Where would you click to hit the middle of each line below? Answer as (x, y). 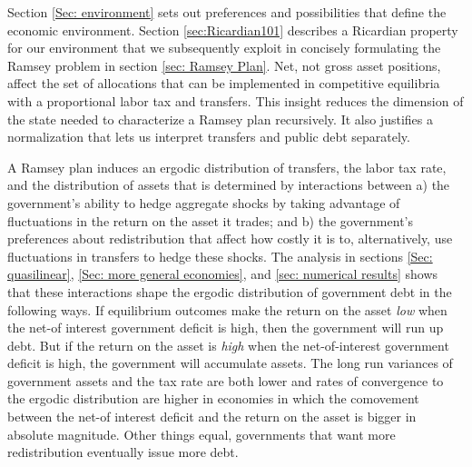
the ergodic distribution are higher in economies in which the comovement (213, 398)
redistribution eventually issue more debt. (123, 452)
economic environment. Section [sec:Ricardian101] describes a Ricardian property (233, 30)
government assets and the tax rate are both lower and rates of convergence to (226, 380)
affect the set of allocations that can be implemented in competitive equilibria (224, 83)
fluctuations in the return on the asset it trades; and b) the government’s (210, 220)
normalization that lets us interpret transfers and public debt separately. (209, 137)
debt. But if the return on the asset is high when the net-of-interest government (228, 345)
